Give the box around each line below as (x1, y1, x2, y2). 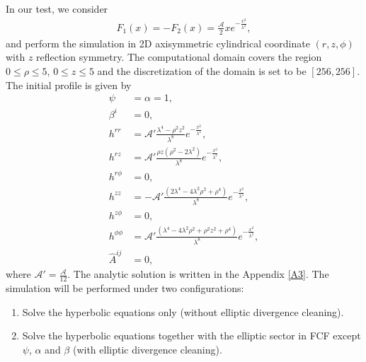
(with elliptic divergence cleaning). (72, 341, 222, 356)
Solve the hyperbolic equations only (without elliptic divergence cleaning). (22, 304, 344, 319)
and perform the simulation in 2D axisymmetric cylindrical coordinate (6, 35, 310, 50)
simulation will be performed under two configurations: (6, 281, 244, 296)
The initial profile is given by (6, 77, 132, 92)
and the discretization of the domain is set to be (97, 63, 307, 78)
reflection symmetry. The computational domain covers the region (36, 49, 322, 64)
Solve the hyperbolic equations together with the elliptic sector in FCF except (22, 328, 361, 343)
